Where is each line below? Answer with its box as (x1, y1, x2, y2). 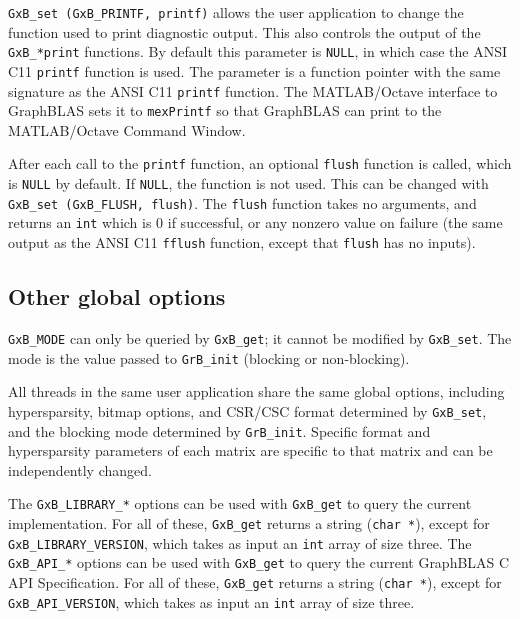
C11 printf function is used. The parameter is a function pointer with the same (8, 60, 501, 81)
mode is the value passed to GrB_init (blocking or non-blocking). (8, 347, 410, 368)
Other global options (8, 281, 226, 312)
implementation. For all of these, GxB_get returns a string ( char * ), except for (8, 513, 490, 534)
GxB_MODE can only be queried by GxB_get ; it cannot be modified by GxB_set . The (8, 327, 512, 348)
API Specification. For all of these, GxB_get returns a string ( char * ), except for (8, 571, 502, 592)
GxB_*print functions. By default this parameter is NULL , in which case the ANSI (8, 41, 508, 62)
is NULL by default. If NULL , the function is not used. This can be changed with (8, 173, 489, 194)
